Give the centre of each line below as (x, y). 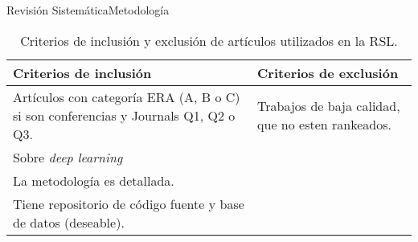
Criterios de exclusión (328, 72)
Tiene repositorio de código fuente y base (129, 203)
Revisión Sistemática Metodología (88, 10)
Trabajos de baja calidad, (329, 106)
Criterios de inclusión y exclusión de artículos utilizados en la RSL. (209, 40)
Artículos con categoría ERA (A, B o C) (127, 96)
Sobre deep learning (68, 157)
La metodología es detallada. (94, 180)
